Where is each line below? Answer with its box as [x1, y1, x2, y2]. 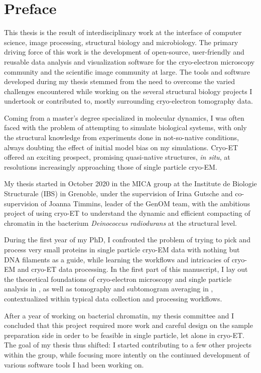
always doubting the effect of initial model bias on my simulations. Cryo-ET [4, 142, 238, 152]
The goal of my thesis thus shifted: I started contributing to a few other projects [4, 339, 251, 350]
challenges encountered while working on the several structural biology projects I [4, 86, 252, 96]
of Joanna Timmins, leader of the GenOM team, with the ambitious [41, 198, 250, 208]
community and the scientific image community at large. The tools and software [4, 66, 250, 77]
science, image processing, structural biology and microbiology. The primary [4, 37, 238, 47]
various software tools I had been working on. [4, 359, 144, 369]
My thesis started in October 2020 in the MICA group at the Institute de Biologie [4, 178, 257, 189]
